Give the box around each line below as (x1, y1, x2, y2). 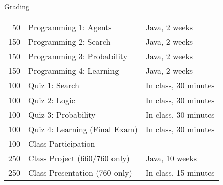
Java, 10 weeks (145, 152, 197, 164)
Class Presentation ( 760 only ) (28, 166, 132, 178)
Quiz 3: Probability (28, 108, 96, 120)
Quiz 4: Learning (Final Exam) (28, 123, 138, 135)
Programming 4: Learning (28, 64, 119, 76)
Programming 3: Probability (28, 50, 128, 62)
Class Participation (28, 137, 95, 149)
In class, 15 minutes (145, 166, 215, 178)
